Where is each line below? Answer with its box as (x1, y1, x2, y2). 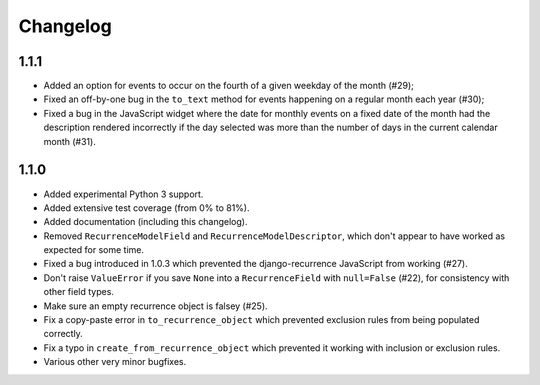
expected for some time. (43, 244, 145, 256)
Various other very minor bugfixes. (43, 356, 187, 368)
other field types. (43, 286, 115, 298)
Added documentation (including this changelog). (43, 216, 248, 228)
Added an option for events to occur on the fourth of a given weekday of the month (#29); (43, 80, 414, 92)
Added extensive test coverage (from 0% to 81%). (43, 201, 250, 214)
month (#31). (43, 135, 97, 147)
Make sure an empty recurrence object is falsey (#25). (43, 300, 269, 312)
